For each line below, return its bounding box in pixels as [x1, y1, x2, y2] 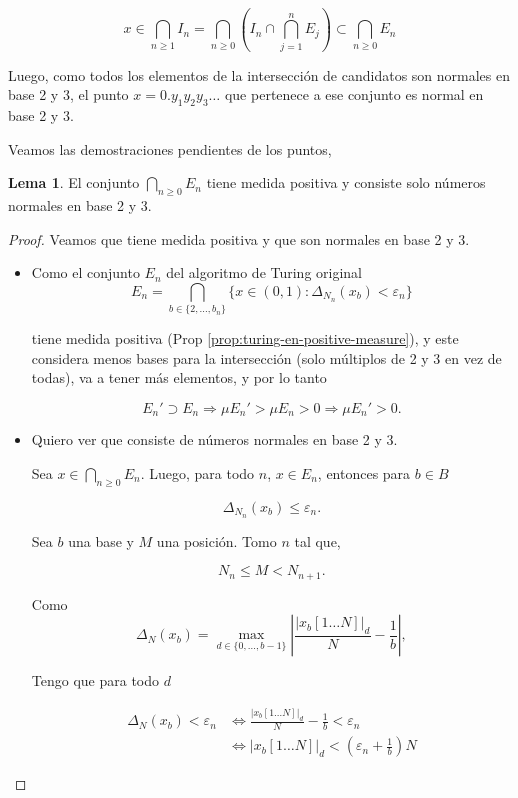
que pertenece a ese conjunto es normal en [224, 84, 484, 105]
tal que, [294, 530, 341, 551]
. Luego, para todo [140, 463, 255, 484]
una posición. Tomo [156, 530, 277, 551]
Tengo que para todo [31, 670, 160, 691]
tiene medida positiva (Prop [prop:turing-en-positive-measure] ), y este [31, 328, 459, 349]
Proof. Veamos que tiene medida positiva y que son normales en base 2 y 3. [8, 228, 470, 249]
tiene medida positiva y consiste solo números [206, 172, 486, 193]
